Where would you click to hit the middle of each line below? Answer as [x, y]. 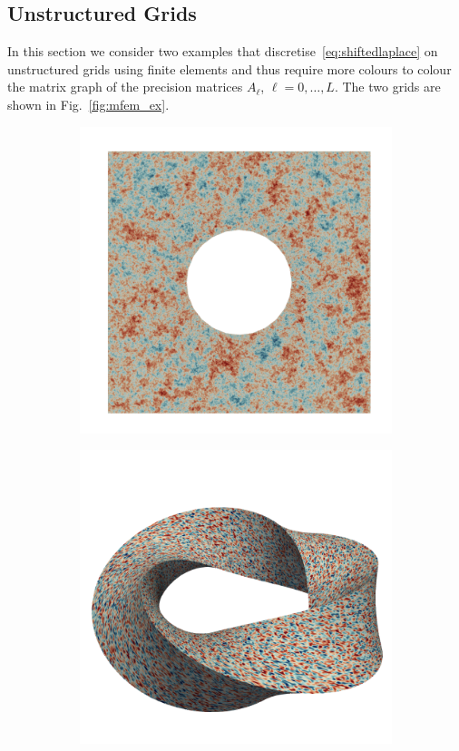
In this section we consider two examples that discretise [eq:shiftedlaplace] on [223, 51]
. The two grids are [387, 87]
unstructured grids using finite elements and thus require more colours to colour [229, 68]
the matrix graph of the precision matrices [125, 87]
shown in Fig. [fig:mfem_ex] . [88, 104]
